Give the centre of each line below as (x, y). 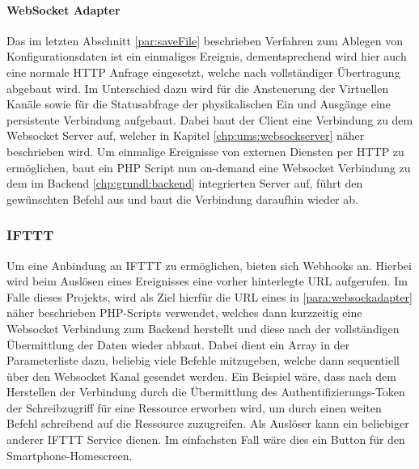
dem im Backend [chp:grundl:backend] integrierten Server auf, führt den (185, 183)
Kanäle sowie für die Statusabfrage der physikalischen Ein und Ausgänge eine (199, 104)
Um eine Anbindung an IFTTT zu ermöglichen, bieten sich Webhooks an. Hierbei (209, 265)
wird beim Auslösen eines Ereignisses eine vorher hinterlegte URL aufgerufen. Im (207, 281)
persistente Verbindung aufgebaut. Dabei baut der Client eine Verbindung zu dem (210, 119)
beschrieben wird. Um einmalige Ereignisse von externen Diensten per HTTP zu (205, 151)
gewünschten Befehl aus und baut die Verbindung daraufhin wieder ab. (182, 199)
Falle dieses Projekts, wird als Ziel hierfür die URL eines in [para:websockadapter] (209, 296)
